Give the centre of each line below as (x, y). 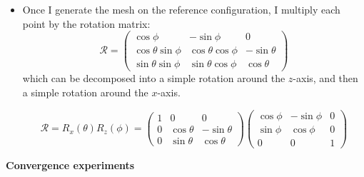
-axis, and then (325, 78)
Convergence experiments (70, 165)
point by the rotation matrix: (86, 23)
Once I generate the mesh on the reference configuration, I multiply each (181, 9)
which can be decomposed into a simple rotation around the (154, 78)
